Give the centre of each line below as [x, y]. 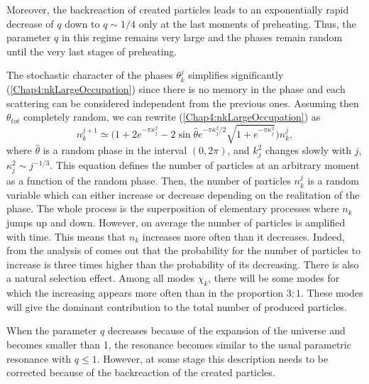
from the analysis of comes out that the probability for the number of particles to [184, 250]
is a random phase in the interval [115, 150]
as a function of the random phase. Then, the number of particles [149, 181]
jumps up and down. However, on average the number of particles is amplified [176, 222]
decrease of [30, 23]
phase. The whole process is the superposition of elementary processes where [173, 208]
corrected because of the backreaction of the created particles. [141, 372]
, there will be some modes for [274, 278]
